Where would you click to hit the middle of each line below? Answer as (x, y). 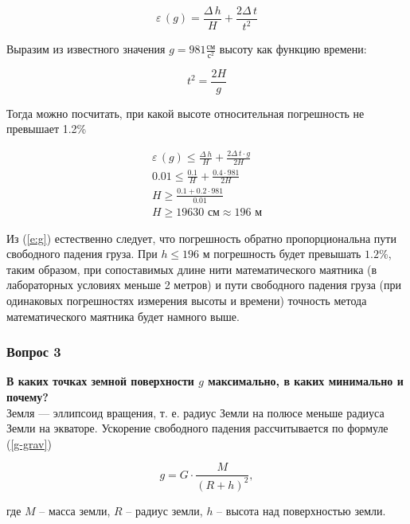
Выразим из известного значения (86, 49)
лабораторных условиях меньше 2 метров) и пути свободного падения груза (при (204, 285)
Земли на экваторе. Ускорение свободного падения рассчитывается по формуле (197, 428)
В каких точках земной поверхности (100, 381)
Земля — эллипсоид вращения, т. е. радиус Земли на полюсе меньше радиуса (195, 412)
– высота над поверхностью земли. (301, 510)
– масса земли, (75, 510)
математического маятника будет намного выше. (123, 316)
